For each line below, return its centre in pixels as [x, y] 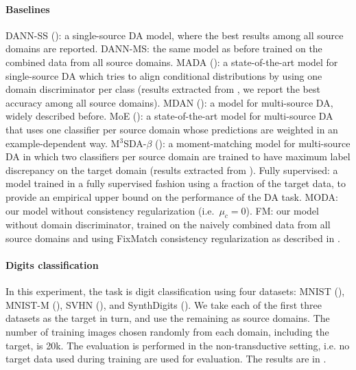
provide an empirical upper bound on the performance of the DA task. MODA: [172, 196]
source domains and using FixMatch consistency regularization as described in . [173, 238]
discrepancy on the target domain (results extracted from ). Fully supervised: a [172, 170]
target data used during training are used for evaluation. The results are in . [166, 359]
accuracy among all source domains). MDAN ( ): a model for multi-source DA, [169, 102]
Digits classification [52, 265]
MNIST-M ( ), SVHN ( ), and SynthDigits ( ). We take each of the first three [164, 304]
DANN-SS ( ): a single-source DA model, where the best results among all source [175, 35]
